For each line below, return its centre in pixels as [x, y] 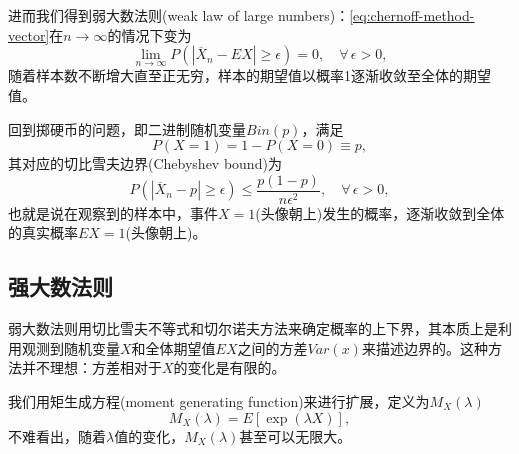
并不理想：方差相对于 [91, 367]
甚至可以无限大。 [295, 435]
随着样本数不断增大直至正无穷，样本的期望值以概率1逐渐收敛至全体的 [235, 75]
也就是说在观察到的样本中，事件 [113, 212]
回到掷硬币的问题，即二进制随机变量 [127, 128]
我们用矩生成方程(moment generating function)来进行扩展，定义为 [219, 401]
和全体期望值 [173, 347]
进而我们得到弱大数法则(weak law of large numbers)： [179, 15]
